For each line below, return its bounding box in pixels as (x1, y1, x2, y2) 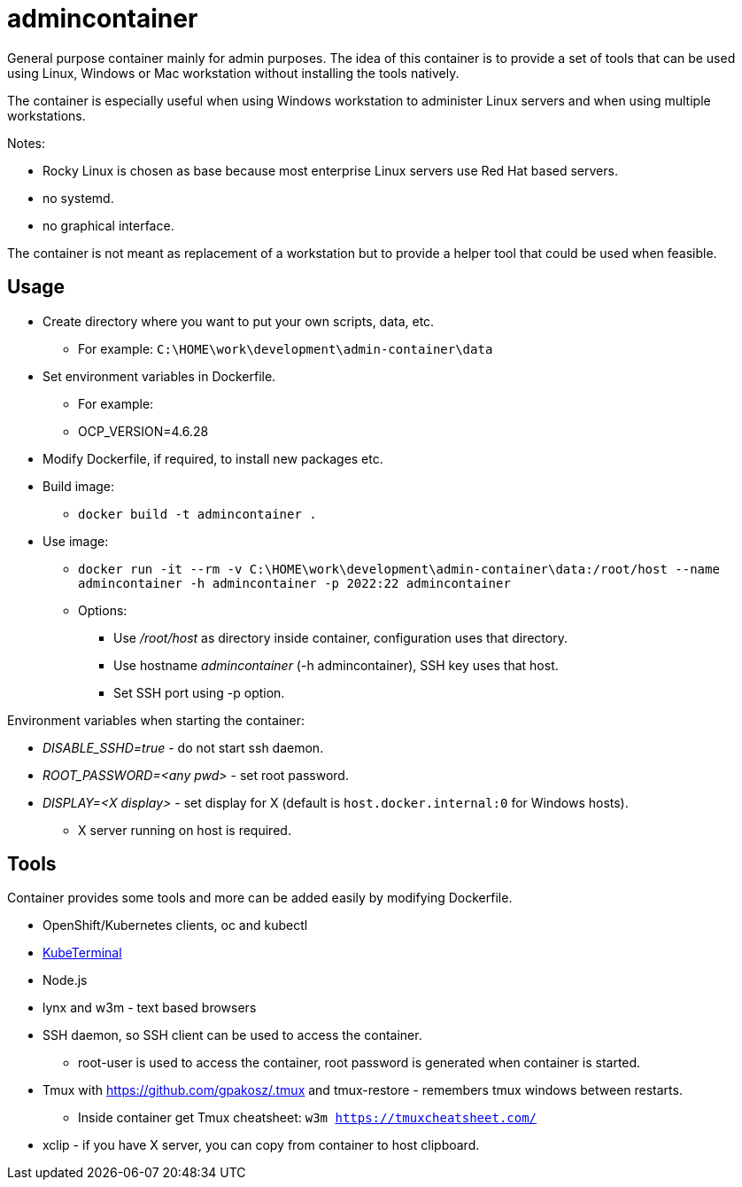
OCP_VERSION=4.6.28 (78, 423, 209, 439)
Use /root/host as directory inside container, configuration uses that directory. (113, 629, 568, 645)
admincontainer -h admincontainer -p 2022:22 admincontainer (78, 575, 511, 590)
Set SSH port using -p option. (113, 684, 285, 700)
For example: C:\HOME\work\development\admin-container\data (78, 340, 493, 356)
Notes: (7, 135, 45, 151)
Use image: (43, 533, 109, 549)
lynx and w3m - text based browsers (43, 1000, 257, 1016)
